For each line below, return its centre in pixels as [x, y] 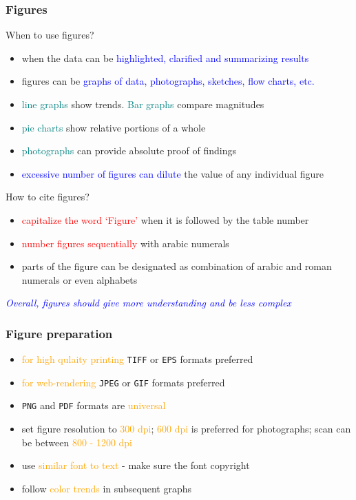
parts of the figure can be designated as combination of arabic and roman [177, 266]
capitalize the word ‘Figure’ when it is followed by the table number [165, 219]
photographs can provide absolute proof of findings [129, 150]
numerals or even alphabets [80, 279]
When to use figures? [50, 35]
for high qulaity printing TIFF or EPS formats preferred [137, 359]
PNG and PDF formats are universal [94, 405]
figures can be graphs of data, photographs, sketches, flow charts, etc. [168, 81]
